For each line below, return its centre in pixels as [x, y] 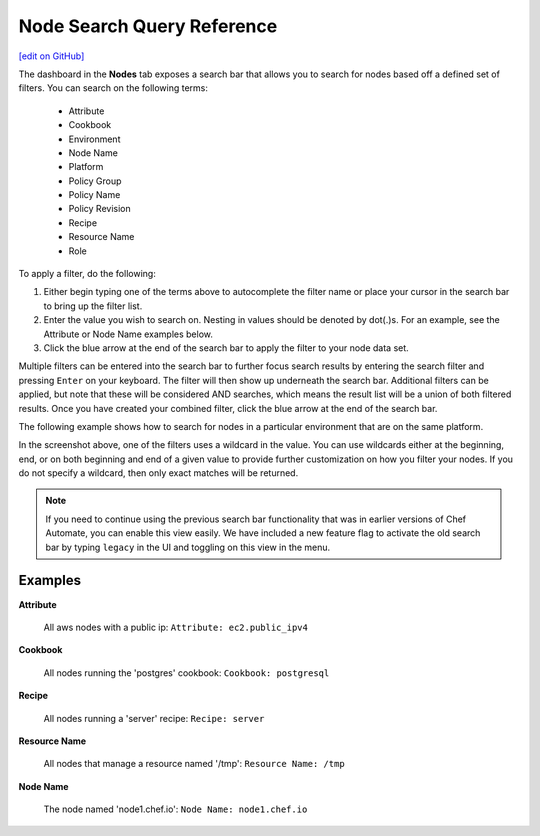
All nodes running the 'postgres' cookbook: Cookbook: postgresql [186, 672]
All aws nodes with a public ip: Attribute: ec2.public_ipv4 [176, 627]
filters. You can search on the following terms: [113, 88]
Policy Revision [99, 209]
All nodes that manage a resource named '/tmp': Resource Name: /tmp [194, 764]
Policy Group [95, 181]
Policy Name [94, 195]
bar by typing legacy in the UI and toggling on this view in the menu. [188, 547]
